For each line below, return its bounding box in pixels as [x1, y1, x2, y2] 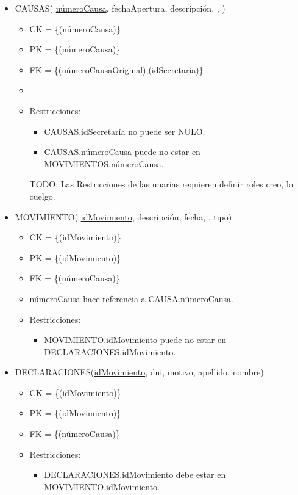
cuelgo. [29, 189, 55, 202]
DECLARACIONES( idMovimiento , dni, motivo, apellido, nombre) [15, 366, 264, 378]
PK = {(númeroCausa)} [29, 43, 121, 56]
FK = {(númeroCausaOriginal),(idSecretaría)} [29, 63, 204, 76]
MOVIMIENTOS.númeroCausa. [44, 157, 164, 170]
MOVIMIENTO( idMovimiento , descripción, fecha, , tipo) [15, 210, 232, 223]
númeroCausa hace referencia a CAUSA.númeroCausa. [29, 292, 233, 305]
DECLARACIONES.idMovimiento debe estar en [44, 468, 226, 481]
